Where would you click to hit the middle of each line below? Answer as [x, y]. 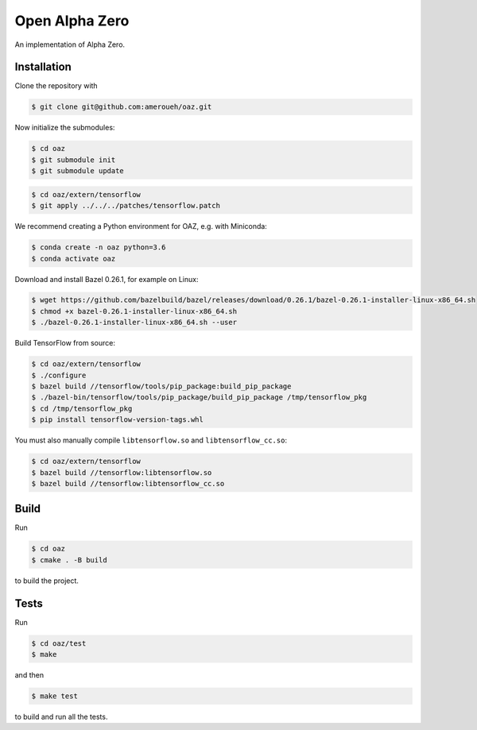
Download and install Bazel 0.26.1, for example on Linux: [107, 279]
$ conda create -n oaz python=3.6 [99, 247]
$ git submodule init [74, 160]
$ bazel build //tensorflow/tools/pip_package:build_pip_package [161, 386]
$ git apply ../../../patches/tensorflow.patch [126, 206]
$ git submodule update [78, 171]
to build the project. [47, 581]
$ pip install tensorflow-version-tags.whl [118, 420]
